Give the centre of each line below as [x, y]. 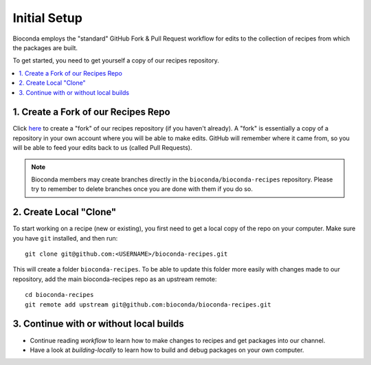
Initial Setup [47, 18]
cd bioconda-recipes [59, 295]
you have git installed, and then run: [65, 238]
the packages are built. [45, 47]
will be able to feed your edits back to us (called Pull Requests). [102, 148]
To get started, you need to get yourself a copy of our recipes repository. [116, 60]
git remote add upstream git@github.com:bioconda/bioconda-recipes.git [148, 305]
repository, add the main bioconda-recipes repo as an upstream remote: [115, 279]
